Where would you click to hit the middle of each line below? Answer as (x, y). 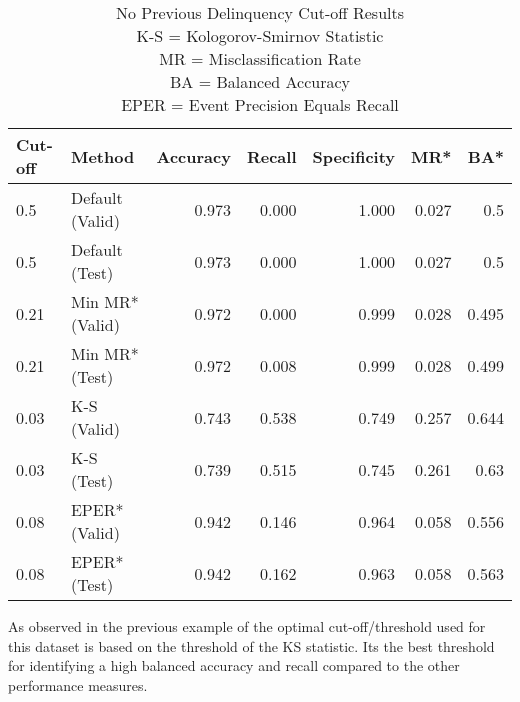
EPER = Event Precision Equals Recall (260, 104)
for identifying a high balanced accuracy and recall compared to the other (234, 665)
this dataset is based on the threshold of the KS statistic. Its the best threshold (251, 645)
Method (102, 156)
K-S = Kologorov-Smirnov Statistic (260, 35)
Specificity (354, 156)
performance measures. (78, 684)
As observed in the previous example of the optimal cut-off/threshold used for (247, 626)
